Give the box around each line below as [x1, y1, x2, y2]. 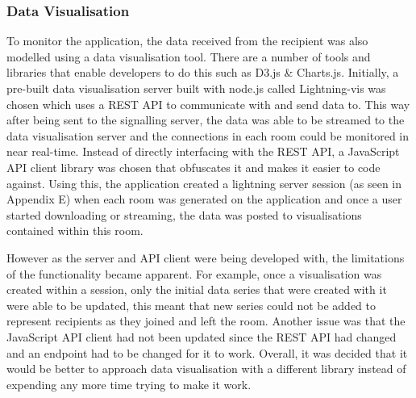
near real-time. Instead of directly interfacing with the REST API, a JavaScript [6, 143, 400, 160]
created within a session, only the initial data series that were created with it [6, 281, 387, 298]
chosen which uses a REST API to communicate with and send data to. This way [6, 95, 410, 112]
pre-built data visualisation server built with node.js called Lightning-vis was [6, 80, 386, 96]
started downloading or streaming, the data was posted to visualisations [6, 206, 362, 223]
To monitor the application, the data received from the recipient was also [6, 32, 368, 49]
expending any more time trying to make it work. [6, 375, 252, 392]
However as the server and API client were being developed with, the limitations [6, 249, 405, 266]
